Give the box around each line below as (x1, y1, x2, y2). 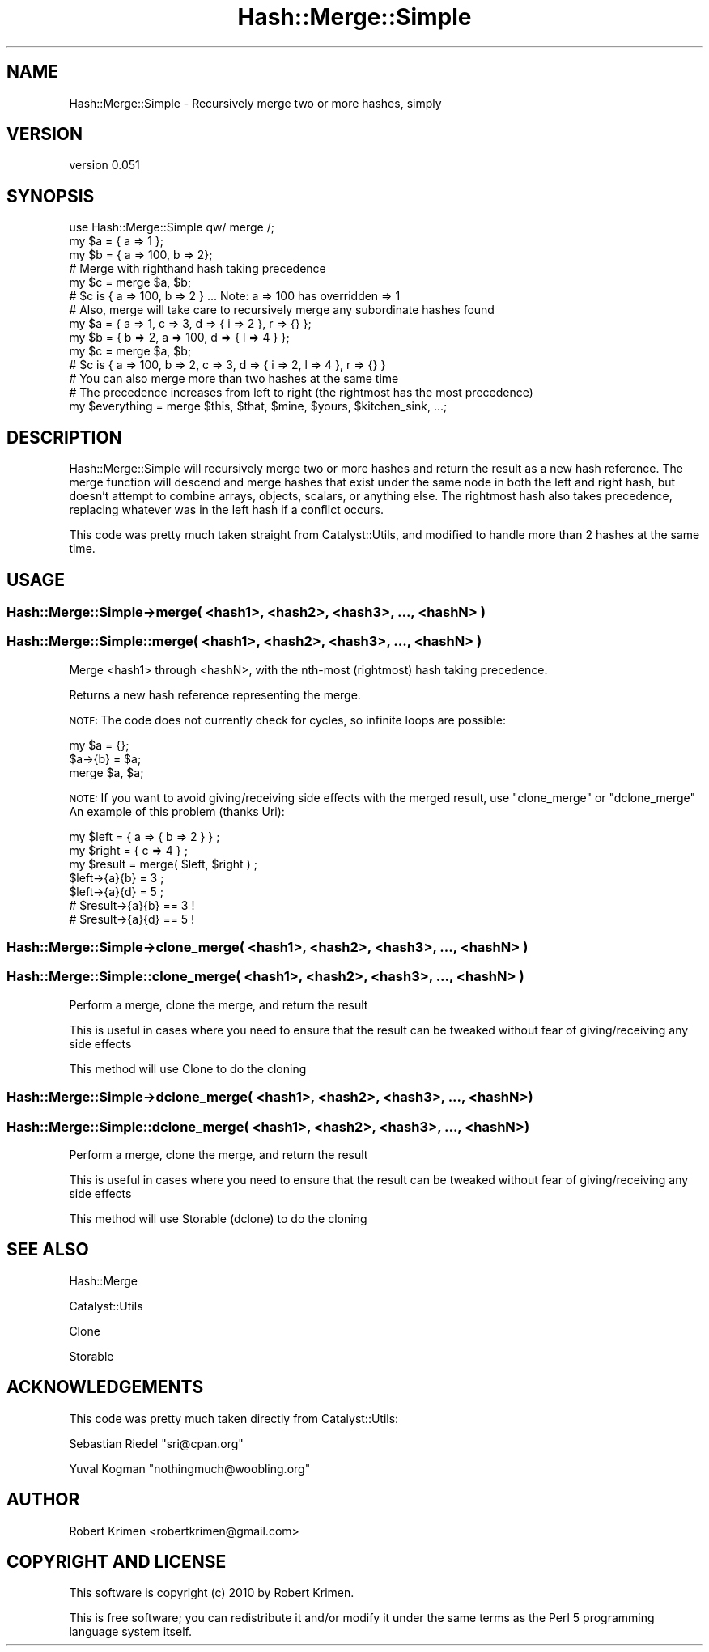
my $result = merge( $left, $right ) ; (69, 856, 257, 871)
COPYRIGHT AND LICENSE (6, 1551, 227, 1572)
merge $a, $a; (69, 765, 144, 779)
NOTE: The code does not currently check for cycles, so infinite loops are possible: (69, 712, 506, 727)
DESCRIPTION (6, 427, 122, 448)
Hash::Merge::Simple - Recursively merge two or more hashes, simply (69, 96, 442, 110)
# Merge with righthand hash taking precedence (69, 261, 326, 276)
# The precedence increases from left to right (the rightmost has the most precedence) (69, 385, 533, 400)
